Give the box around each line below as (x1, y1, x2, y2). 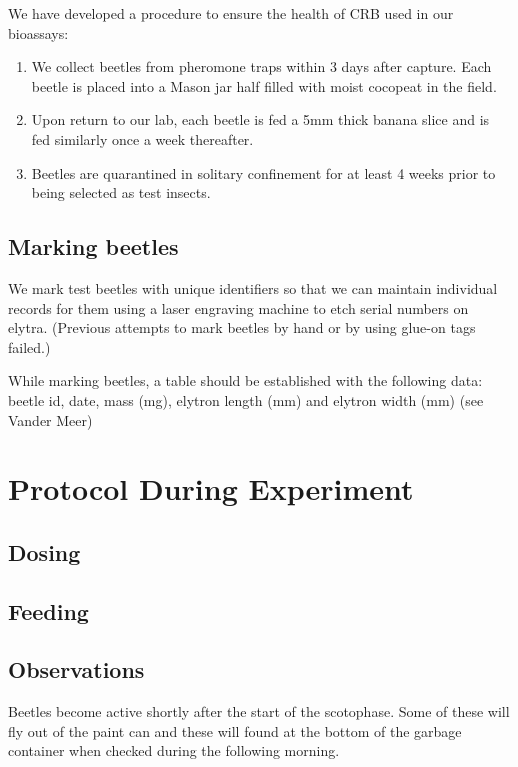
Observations (8, 654, 145, 685)
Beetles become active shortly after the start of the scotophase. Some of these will (8, 701, 510, 722)
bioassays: (8, 22, 69, 43)
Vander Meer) (8, 409, 93, 430)
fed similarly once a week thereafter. (31, 128, 254, 149)
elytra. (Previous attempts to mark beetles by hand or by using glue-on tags (8, 317, 476, 338)
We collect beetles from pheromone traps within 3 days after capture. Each (31, 56, 492, 77)
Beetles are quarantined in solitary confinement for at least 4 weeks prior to (31, 162, 496, 183)
